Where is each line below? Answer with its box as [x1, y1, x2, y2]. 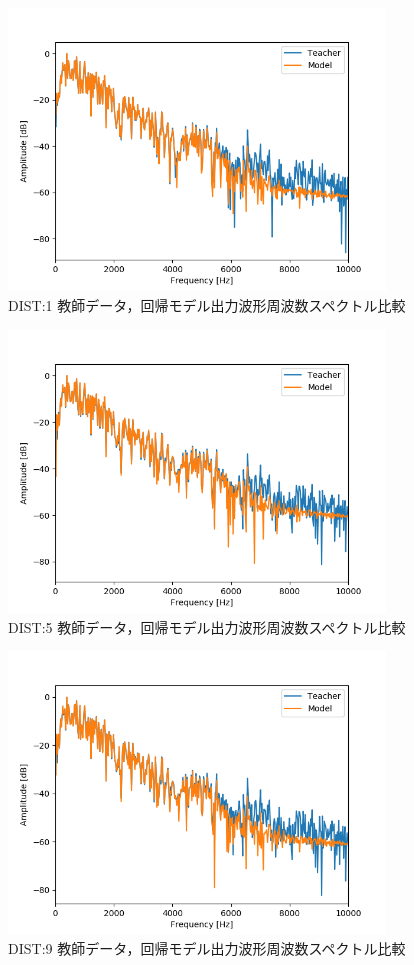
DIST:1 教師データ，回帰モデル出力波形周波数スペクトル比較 [8, 295, 406, 316]
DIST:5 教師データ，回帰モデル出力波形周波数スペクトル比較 [8, 616, 406, 637]
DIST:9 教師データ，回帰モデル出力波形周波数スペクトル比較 [8, 938, 406, 959]
